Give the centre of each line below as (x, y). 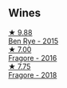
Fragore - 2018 (33, 74)
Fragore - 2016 (33, 58)
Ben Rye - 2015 (33, 41)
